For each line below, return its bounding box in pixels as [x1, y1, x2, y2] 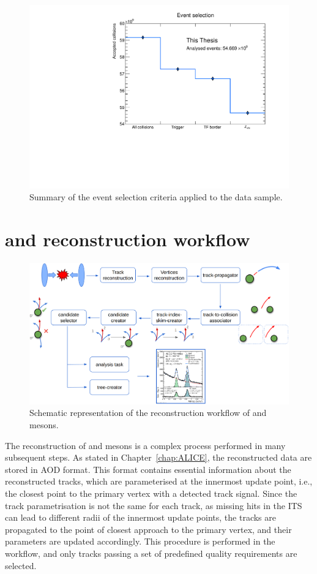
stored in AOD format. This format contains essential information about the [5, 463, 291, 475]
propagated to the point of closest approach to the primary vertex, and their [5, 523, 292, 535]
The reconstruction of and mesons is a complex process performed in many [5, 439, 286, 451]
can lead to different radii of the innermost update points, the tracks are [5, 511, 276, 524]
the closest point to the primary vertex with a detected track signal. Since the [5, 486, 297, 499]
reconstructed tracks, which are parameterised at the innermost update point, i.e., [5, 475, 313, 488]
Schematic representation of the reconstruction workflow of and [29, 406, 267, 419]
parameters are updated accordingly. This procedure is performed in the [5, 535, 275, 548]
